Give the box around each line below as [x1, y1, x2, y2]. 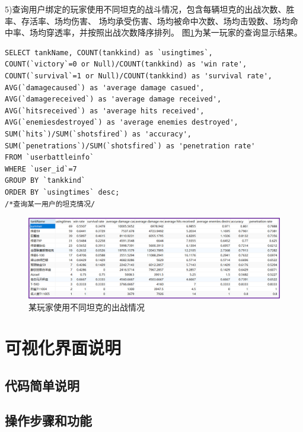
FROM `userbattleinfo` [5, 153, 94, 162]
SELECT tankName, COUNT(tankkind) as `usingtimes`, [5, 48, 213, 57]
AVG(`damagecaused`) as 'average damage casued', [5, 83, 205, 92]
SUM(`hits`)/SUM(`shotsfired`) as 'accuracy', [5, 129, 192, 138]
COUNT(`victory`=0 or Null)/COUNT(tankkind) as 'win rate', [5, 60, 247, 69]
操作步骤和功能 [5, 411, 92, 429]
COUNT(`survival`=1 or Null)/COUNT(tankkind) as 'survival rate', [5, 71, 273, 80]
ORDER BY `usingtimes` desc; [5, 188, 120, 196]
